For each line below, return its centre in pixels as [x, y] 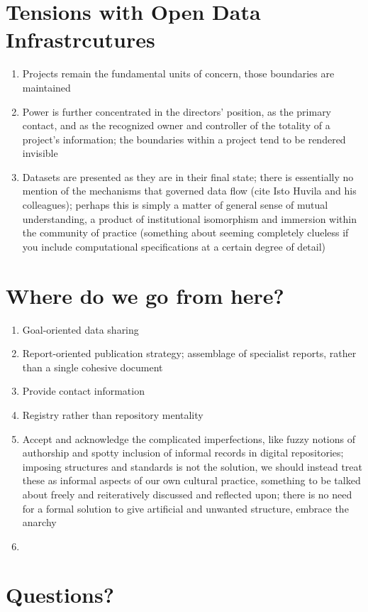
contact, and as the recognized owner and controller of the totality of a [176, 125]
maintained [46, 87]
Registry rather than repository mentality [113, 414]
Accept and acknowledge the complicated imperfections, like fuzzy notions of [189, 438]
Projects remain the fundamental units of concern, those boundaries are [178, 73]
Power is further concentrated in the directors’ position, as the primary [177, 111]
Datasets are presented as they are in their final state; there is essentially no [188, 176]
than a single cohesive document [93, 367]
